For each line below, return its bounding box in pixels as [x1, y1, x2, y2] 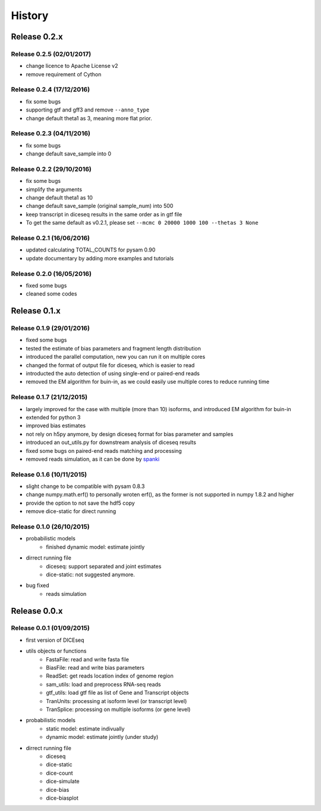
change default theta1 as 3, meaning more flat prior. [26, 114, 152, 122]
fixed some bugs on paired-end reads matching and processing [26, 447, 182, 454]
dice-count [46, 769, 74, 776]
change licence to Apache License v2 [26, 63, 118, 70]
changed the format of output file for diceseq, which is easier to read [26, 361, 195, 369]
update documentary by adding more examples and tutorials [26, 254, 174, 262]
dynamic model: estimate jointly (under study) [46, 734, 159, 741]
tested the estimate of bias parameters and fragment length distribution [26, 344, 202, 352]
